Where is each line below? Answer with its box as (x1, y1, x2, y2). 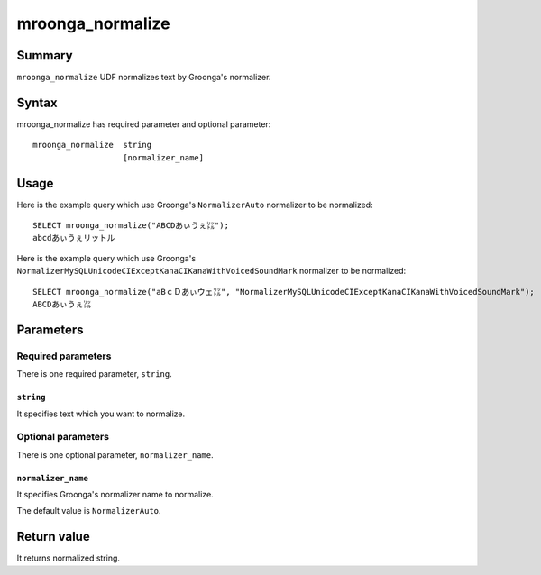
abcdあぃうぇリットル (32, 233, 115, 243)
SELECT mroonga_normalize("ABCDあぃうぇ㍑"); (32, 221, 230, 231)
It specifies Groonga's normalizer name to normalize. (16, 489, 214, 500)
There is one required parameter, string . (16, 369, 172, 379)
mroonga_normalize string (32, 140, 152, 151)
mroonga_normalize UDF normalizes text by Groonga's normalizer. (16, 72, 271, 83)
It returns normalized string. (16, 552, 121, 563)
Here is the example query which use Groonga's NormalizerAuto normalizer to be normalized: (16, 199, 373, 210)
